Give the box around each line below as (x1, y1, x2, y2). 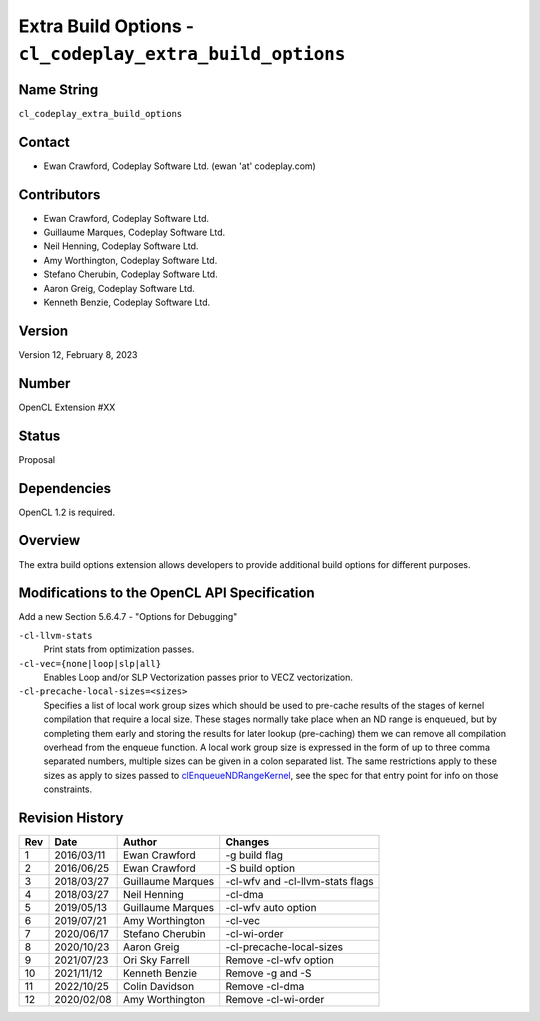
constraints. (43, 783, 93, 795)
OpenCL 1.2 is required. (18, 506, 115, 518)
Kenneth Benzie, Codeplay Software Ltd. (43, 296, 211, 309)
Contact (18, 133, 70, 150)
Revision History (18, 809, 124, 826)
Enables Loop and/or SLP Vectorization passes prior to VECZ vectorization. (43, 671, 354, 684)
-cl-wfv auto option (225, 901, 317, 915)
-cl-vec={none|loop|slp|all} (18, 658, 162, 669)
